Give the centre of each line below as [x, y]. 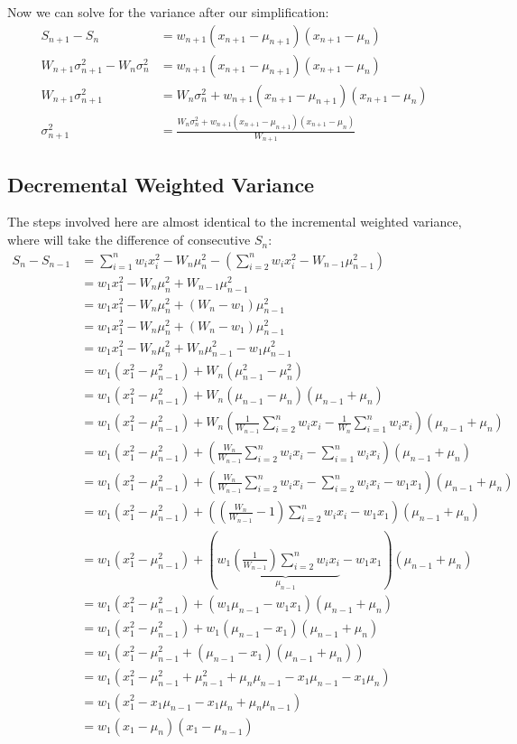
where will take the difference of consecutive [129, 240]
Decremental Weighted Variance [161, 184]
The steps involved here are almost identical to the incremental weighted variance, [235, 222]
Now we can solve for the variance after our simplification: [168, 12]
